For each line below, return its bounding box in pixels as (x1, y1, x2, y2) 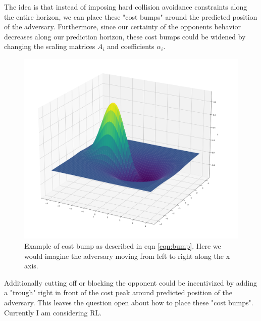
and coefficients (107, 41, 154, 52)
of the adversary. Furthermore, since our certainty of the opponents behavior (4, 21, 241, 32)
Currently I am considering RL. (4, 307, 102, 317)
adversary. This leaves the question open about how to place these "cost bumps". (4, 297, 253, 307)
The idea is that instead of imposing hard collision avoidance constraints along (4, 2, 247, 12)
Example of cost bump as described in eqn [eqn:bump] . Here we (24, 241, 221, 251)
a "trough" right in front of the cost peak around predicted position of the (4, 287, 232, 298)
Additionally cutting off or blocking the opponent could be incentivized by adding (4, 277, 257, 288)
